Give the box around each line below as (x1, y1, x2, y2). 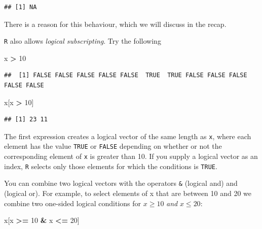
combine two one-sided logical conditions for (4, 198, 141, 208)
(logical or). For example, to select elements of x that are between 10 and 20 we (4, 188, 252, 199)
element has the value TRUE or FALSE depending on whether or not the (4, 141, 222, 151)
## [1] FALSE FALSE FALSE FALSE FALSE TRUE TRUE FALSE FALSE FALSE (4, 72, 247, 79)
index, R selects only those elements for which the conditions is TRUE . (4, 160, 217, 171)
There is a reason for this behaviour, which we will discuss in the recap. (4, 18, 227, 29)
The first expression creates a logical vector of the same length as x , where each (4, 130, 251, 141)
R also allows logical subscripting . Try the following (4, 36, 161, 46)
